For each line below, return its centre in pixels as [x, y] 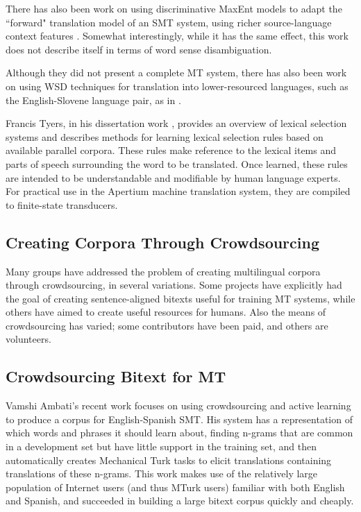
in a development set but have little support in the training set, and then [161, 446]
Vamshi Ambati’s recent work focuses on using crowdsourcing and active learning [178, 406]
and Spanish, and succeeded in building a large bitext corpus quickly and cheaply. [180, 501]
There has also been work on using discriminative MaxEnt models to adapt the [174, 8]
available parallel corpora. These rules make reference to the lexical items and [171, 150]
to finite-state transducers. [62, 204]
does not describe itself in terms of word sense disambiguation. [139, 49]
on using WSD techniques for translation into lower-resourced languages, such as [177, 86]
